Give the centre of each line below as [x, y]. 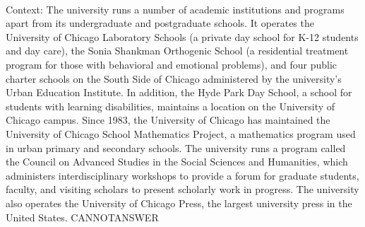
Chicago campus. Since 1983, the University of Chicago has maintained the [168, 120]
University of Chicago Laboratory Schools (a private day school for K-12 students [182, 36]
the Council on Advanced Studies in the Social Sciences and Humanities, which [177, 162]
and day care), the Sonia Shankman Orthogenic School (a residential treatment [177, 51]
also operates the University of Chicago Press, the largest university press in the [179, 203]
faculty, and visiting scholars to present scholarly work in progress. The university [182, 189]
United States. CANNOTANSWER [82, 217]
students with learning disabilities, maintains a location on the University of [170, 106]
